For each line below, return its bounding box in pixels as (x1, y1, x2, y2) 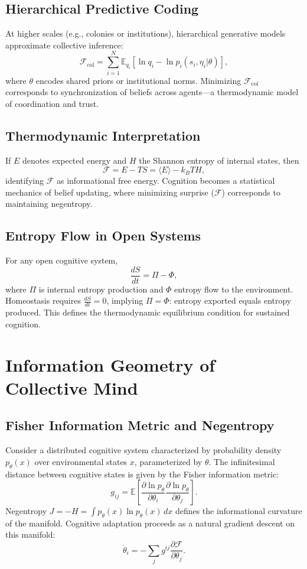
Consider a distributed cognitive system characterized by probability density (5, 444, 282, 456)
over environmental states (34, 455, 128, 467)
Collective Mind (5, 375, 138, 399)
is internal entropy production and (38, 282, 164, 295)
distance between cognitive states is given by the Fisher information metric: (5, 467, 279, 480)
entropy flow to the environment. (174, 282, 293, 295)
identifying (5, 174, 44, 187)
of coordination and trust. (5, 97, 99, 109)
